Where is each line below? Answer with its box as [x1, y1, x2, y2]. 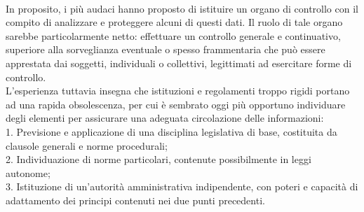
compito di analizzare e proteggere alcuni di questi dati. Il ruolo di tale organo [6, 15, 343, 29]
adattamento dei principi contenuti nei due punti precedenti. [6, 192, 265, 207]
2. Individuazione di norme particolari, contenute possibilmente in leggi [6, 152, 311, 167]
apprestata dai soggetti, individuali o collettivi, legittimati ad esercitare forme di [6, 55, 352, 70]
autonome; [6, 165, 50, 180]
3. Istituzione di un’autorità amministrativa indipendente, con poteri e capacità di [6, 179, 358, 194]
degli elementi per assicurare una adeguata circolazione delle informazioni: [6, 111, 324, 125]
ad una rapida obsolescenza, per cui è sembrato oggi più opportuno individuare [6, 97, 346, 111]
